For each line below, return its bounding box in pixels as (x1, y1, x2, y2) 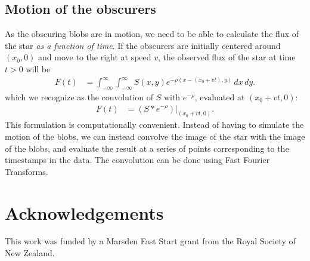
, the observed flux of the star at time (158, 51, 296, 63)
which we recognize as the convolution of (5, 90, 153, 103)
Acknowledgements (5, 200, 164, 225)
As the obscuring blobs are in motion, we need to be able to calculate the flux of (5, 27, 299, 40)
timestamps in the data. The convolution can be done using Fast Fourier (5, 153, 270, 166)
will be (26, 62, 51, 75)
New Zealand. (5, 247, 55, 259)
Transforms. (5, 165, 48, 177)
